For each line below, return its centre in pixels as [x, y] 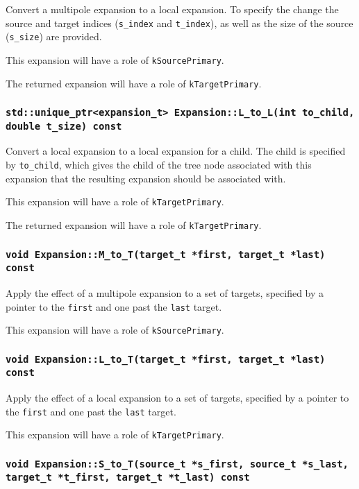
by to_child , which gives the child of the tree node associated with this [159, 165]
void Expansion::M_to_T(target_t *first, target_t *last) [166, 254]
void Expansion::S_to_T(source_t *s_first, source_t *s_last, [177, 464]
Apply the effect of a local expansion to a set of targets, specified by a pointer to [177, 398]
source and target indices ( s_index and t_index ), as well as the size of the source [179, 23]
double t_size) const [64, 126]
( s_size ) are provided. [54, 36]
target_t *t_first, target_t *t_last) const [128, 478]
